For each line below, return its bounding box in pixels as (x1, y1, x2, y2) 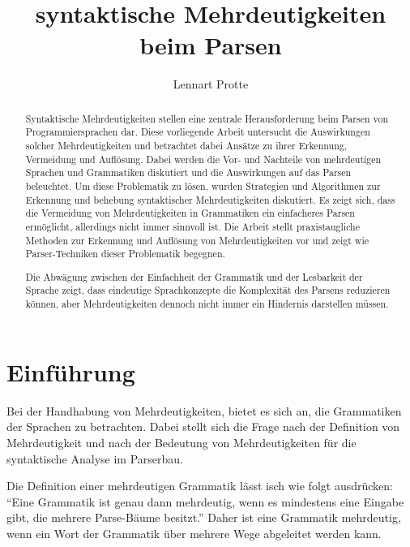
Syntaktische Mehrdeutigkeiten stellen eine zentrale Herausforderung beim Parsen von (25, 111, 388, 125)
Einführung (6, 355, 135, 388)
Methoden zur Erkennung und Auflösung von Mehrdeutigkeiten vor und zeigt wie (25, 233, 369, 247)
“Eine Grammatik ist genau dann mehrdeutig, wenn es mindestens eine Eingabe (6, 493, 404, 510)
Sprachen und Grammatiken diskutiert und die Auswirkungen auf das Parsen (25, 166, 352, 179)
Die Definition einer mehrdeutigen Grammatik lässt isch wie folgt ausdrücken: (6, 477, 393, 494)
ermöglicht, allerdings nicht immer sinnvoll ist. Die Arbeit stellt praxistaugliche (25, 219, 361, 233)
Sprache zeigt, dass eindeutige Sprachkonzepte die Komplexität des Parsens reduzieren (25, 283, 391, 297)
